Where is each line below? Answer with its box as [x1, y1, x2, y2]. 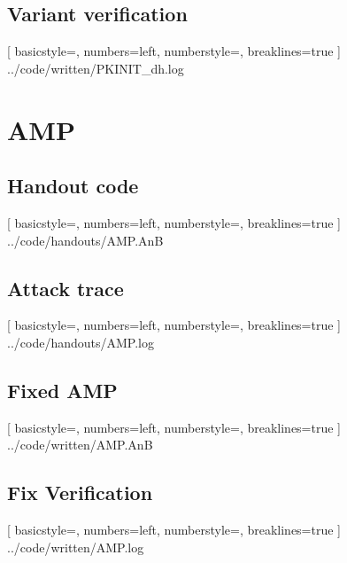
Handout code [7, 172, 139, 199]
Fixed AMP [7, 376, 118, 403]
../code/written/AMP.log [7, 537, 144, 556]
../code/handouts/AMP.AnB [7, 231, 164, 249]
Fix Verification [7, 479, 153, 506]
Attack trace [7, 274, 124, 301]
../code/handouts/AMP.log [7, 332, 154, 351]
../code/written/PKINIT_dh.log [7, 59, 184, 77]
